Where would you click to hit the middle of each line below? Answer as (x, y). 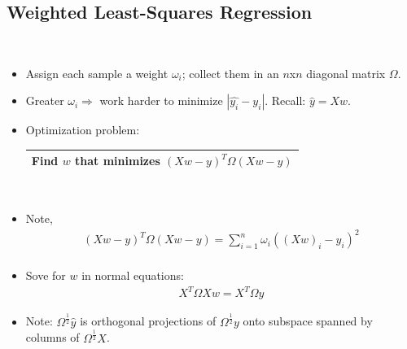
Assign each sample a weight (97, 73)
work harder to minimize (161, 100)
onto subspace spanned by (308, 321)
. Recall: (285, 100)
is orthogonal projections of (148, 321)
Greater (45, 100)
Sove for (46, 275)
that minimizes (118, 161)
